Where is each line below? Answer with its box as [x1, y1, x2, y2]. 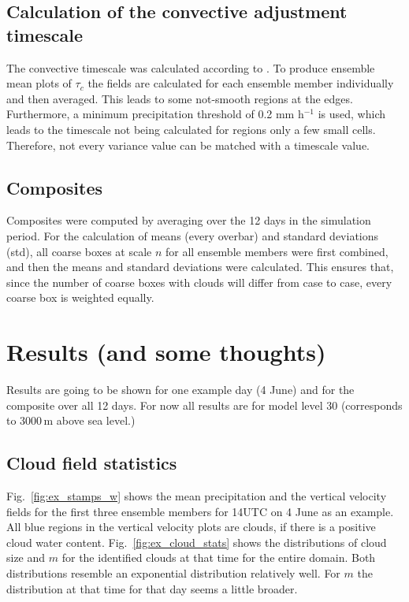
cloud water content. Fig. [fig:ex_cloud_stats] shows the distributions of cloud [6, 533, 387, 550]
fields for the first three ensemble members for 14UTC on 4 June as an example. [6, 503, 394, 519]
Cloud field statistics [6, 451, 177, 475]
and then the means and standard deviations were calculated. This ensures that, [6, 258, 394, 275]
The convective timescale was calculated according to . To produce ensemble [6, 59, 375, 76]
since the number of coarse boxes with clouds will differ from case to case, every [6, 273, 392, 290]
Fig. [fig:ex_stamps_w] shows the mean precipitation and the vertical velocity [6, 488, 387, 504]
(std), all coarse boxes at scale [6, 243, 152, 259]
